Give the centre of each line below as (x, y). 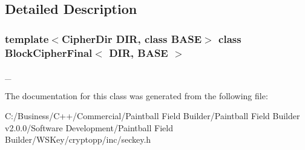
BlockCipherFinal (49, 52)
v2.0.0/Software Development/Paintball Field (89, 127)
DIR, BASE (139, 52)
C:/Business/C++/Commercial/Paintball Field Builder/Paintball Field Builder (152, 116)
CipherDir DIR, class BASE (132, 38)
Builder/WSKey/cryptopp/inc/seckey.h (78, 139)
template (27, 38)
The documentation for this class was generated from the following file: (136, 95)
